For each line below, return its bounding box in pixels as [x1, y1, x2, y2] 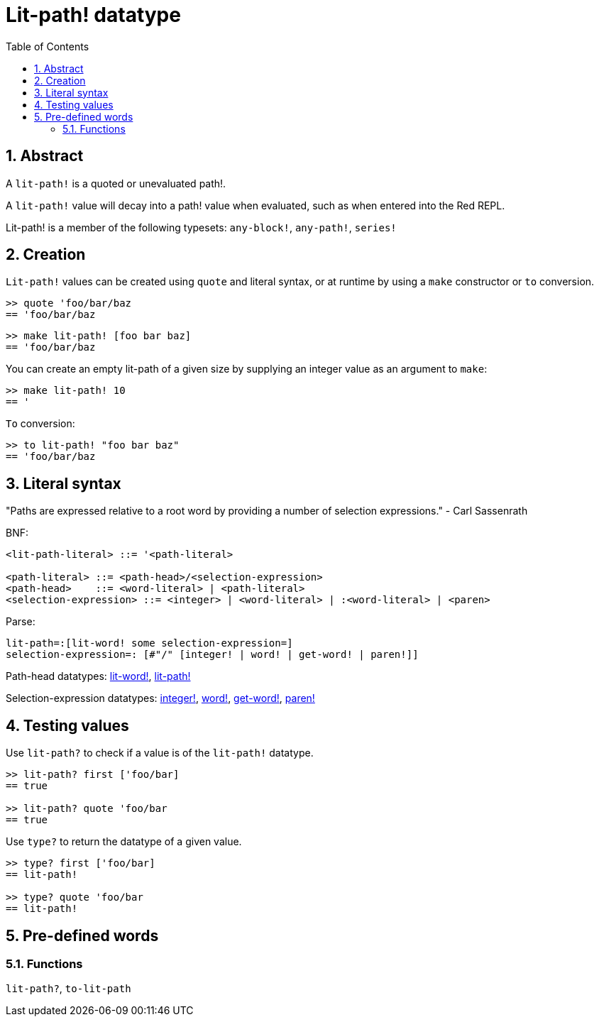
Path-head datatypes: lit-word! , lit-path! [6, 670, 191, 683]
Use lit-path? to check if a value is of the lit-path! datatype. [6, 747, 314, 759]
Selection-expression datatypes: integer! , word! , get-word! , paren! [6, 692, 315, 705]
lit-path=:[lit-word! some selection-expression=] [6, 637, 293, 649]
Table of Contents [6, 40, 89, 53]
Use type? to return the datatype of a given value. [6, 835, 242, 848]
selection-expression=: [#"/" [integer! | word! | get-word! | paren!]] [6, 649, 419, 661]
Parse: [6, 615, 35, 628]
